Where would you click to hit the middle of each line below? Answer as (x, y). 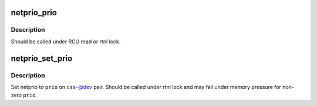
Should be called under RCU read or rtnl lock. (66, 42)
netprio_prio (34, 13)
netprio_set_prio (42, 58)
